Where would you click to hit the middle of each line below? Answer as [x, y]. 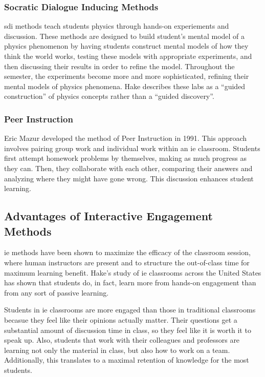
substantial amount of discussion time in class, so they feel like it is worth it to [128, 330]
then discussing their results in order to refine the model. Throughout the [119, 66]
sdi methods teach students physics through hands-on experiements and [117, 26]
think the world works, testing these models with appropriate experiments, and [128, 56]
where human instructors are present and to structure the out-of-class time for [127, 262]
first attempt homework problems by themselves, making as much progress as [126, 158]
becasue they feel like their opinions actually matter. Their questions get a [121, 319]
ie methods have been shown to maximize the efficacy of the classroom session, [127, 252]
